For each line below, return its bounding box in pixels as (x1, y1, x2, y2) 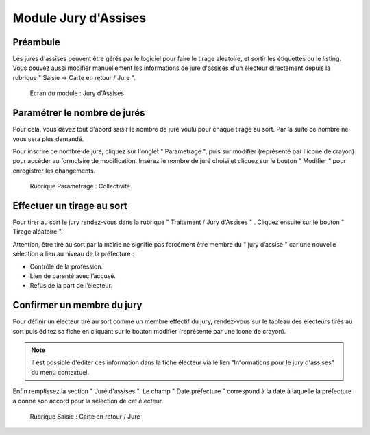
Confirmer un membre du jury (12, 299, 143, 311)
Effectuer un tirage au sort (12, 199, 128, 212)
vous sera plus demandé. (12, 134, 84, 143)
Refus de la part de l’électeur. (29, 282, 113, 290)
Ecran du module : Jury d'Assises (29, 89, 125, 97)
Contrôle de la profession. (29, 262, 103, 271)
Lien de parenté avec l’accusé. (29, 271, 116, 280)
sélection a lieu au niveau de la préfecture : (12, 250, 134, 258)
